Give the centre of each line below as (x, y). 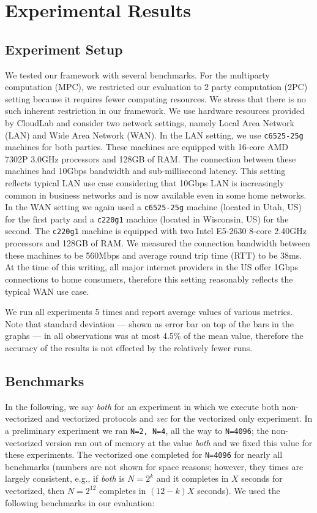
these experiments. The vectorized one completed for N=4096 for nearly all (144, 454)
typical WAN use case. (47, 291)
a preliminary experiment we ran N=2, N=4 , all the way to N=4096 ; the (137, 430)
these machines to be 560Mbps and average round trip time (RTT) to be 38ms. (154, 255)
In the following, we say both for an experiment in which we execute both (142, 406)
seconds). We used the (239, 490)
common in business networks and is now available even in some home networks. (156, 195)
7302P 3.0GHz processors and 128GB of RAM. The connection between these (151, 158)
